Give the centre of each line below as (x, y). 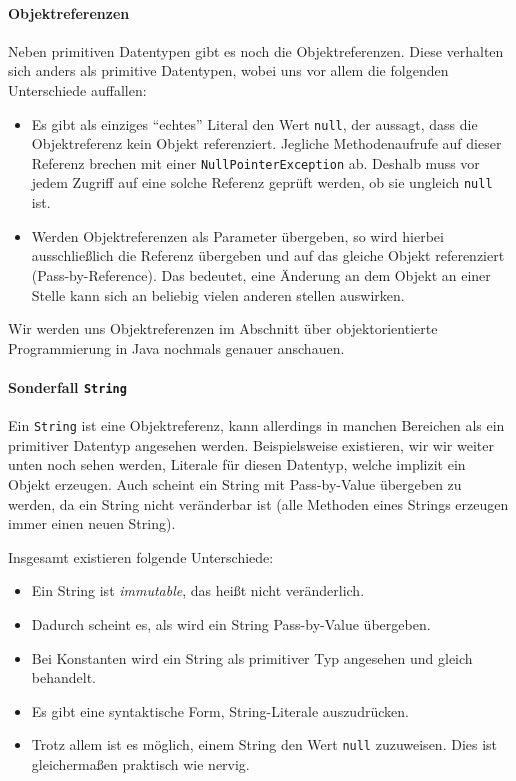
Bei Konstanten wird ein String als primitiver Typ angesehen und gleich (252, 657)
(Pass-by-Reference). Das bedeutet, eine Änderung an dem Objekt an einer (261, 274)
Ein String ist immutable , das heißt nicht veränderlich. (198, 590)
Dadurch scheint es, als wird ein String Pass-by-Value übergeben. (231, 623)
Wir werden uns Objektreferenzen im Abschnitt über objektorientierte (223, 328)
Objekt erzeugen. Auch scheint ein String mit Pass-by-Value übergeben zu (235, 484)
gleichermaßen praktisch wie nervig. (140, 764)
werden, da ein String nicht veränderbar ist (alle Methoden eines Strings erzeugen (258, 503)
